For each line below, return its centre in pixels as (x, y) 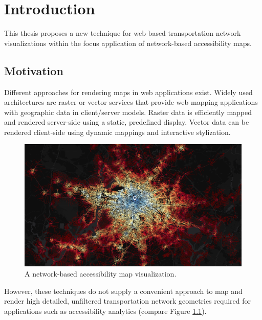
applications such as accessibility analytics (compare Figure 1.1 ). (105, 311)
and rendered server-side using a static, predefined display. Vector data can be (127, 122)
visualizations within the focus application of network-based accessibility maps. (128, 43)
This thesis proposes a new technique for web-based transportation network (123, 33)
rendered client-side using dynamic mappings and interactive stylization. (117, 132)
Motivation (34, 70)
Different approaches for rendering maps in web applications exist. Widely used (128, 92)
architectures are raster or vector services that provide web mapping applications (131, 102)
